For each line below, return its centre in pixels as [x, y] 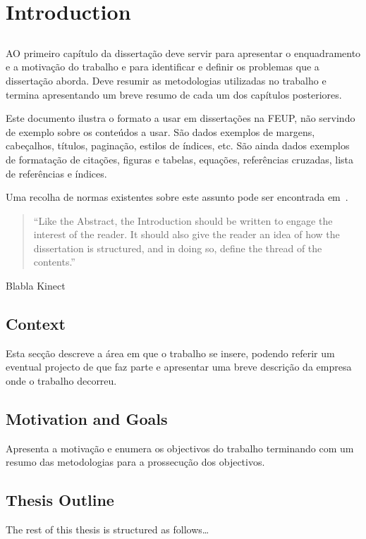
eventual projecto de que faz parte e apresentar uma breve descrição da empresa [179, 367]
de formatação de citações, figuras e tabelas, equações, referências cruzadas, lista [180, 159]
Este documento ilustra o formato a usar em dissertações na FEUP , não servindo [181, 118]
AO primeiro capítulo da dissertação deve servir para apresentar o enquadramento [183, 52]
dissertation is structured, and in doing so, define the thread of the [178, 248]
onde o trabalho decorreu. [61, 381]
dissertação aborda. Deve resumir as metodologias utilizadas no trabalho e [166, 80]
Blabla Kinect [36, 286]
